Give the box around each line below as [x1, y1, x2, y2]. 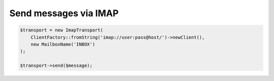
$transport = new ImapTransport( [20, 27, 104, 33]
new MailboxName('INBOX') [30, 41, 95, 47]
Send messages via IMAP [9, 8, 119, 19]
